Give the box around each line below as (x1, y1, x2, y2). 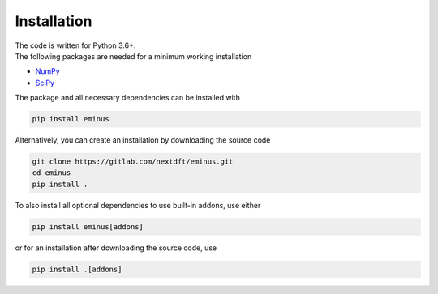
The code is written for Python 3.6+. (15, 40, 136, 50)
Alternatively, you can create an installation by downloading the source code (15, 135, 271, 145)
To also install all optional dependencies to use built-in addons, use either (15, 200, 261, 210)
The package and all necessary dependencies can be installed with (15, 93, 241, 103)
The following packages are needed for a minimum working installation (15, 51, 252, 61)
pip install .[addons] (32, 264, 122, 274)
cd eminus (32, 168, 71, 177)
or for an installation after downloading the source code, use (15, 243, 217, 253)
